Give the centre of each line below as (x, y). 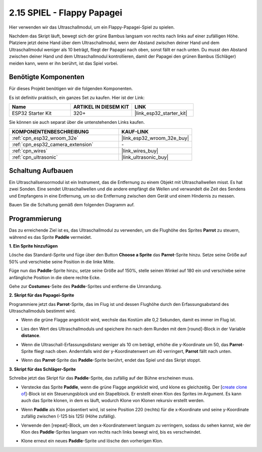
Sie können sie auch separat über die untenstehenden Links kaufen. (77, 122)
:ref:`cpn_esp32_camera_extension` (53, 144)
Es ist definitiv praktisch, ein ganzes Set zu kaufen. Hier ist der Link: (77, 98)
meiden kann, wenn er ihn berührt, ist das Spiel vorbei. (64, 63)
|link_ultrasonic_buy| (145, 157)
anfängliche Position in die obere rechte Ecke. (55, 277)
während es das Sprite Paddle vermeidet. (50, 237)
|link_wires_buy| (140, 151)
